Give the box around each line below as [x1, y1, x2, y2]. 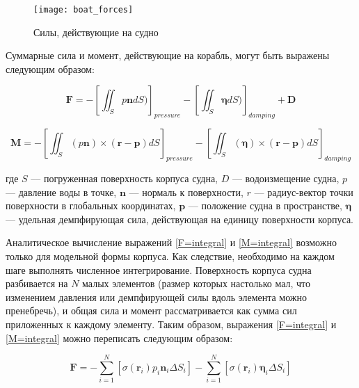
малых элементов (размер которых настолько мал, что [82, 276, 311, 291]
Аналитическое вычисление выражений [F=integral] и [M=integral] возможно [6, 235, 337, 250]
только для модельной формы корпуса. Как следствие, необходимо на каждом [6, 249, 335, 263]
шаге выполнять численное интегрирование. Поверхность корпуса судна [6, 262, 312, 277]
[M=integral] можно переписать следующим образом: [6, 330, 233, 345]
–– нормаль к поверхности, [129, 184, 244, 199]
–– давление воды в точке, [6, 184, 117, 199]
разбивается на [6, 276, 68, 291]
